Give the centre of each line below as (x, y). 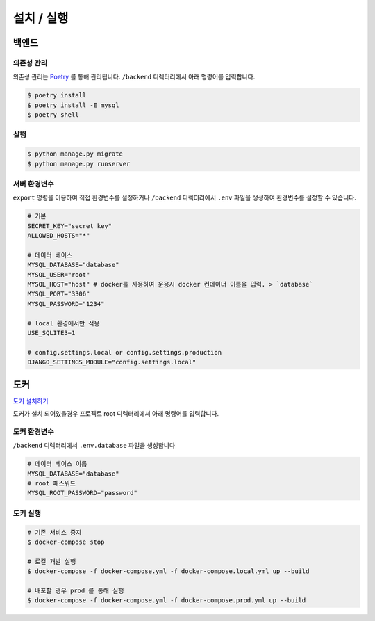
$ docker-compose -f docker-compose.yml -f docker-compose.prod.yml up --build (167, 600)
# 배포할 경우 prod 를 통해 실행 (76, 590)
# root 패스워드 (52, 483)
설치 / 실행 (41, 18)
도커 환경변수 (34, 431)
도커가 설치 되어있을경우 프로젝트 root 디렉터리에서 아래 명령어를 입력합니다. (116, 414)
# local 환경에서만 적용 (64, 323)
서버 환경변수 (34, 184)
